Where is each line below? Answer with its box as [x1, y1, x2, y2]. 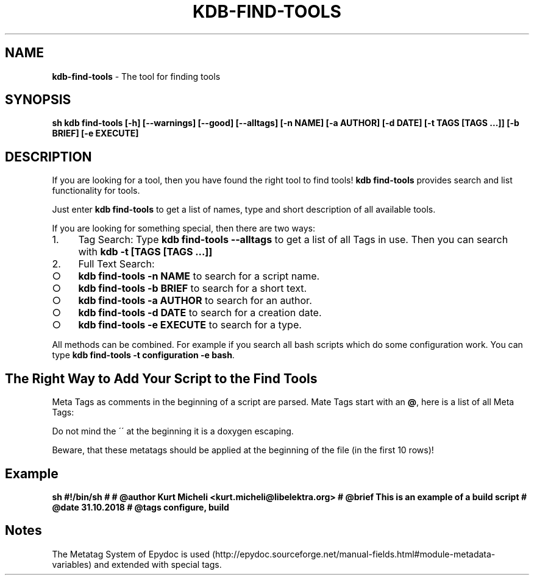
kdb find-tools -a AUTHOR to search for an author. [78, 294, 312, 307]
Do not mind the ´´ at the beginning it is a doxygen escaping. [52, 426, 294, 437]
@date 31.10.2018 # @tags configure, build [52, 501, 229, 512]
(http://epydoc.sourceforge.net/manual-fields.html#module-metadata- [212, 548, 496, 559]
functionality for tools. [52, 185, 140, 196]
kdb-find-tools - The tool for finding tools [52, 71, 221, 82]
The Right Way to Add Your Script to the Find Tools [5, 370, 318, 386]
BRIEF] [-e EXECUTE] [52, 128, 139, 139]
